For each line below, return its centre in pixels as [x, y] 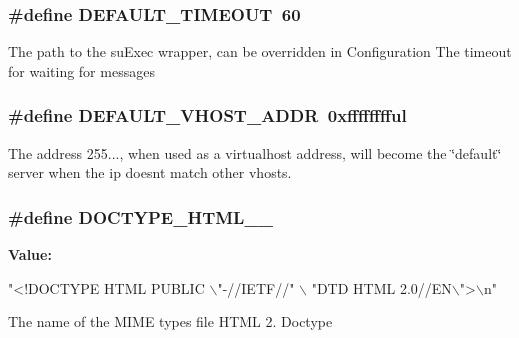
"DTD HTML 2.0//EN [381, 287]
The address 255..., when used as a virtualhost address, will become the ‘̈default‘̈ [255, 152]
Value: [30, 254]
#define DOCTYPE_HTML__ [140, 216]
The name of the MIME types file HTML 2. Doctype [170, 321]
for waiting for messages [81, 70]
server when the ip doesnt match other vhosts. [150, 172]
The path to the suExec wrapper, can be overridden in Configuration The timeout [260, 51]
